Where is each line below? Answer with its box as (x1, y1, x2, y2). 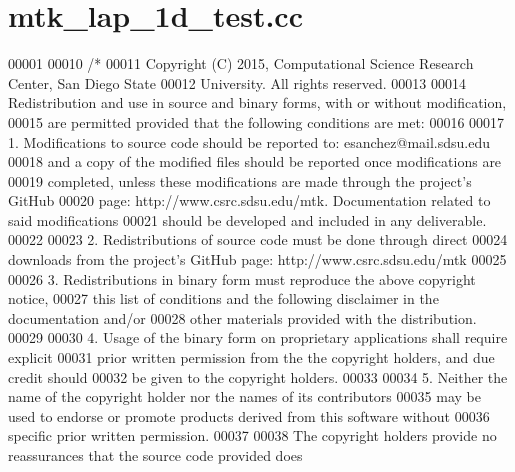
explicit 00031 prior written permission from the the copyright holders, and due (8, 347, 495, 368)
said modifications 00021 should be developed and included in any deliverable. (8, 209, 487, 230)
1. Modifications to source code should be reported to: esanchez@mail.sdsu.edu (8, 131, 491, 152)
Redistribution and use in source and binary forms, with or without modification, (8, 92, 507, 113)
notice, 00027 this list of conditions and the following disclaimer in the (8, 288, 439, 309)
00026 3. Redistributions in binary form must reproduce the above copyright (8, 268, 476, 289)
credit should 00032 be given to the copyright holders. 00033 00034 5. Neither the (8, 366, 508, 387)
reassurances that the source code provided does (8, 445, 303, 465)
